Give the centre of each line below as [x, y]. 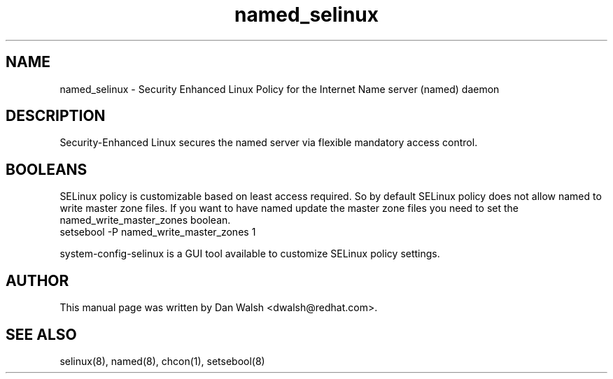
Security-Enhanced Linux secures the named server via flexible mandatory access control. [269, 143]
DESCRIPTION [56, 116]
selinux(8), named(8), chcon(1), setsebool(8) [162, 361]
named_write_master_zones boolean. [145, 220]
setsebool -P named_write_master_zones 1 [158, 232]
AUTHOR [37, 280]
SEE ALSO [41, 334]
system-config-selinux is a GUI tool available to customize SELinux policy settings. [250, 254]
